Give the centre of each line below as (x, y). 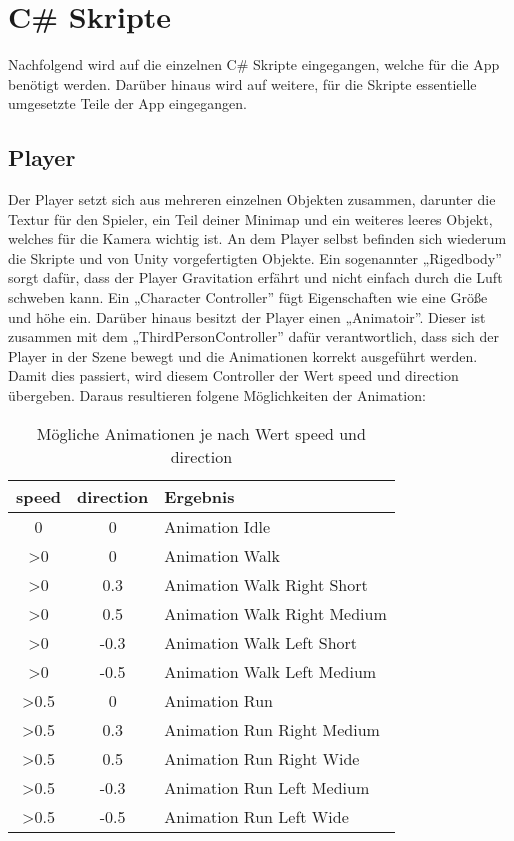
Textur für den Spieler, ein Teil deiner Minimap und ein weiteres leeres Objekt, (250, 218)
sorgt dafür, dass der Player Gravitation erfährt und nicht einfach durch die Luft (255, 277)
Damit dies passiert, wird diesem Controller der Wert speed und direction (233, 375)
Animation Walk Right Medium (275, 613)
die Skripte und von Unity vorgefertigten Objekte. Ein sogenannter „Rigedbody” (255, 257)
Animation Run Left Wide (256, 816)
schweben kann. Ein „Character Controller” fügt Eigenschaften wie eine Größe (248, 297)
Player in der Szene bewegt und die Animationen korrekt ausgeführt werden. (243, 355)
